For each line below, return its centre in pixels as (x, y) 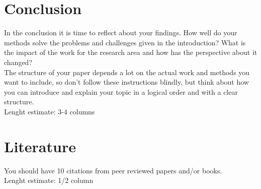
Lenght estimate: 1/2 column (49, 180)
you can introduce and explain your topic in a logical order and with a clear (121, 91)
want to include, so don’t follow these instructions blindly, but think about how (126, 82)
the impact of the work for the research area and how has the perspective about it (131, 52)
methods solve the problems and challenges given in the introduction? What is (125, 42)
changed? (18, 62)
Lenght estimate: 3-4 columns (50, 111)
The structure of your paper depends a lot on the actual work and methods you (127, 72)
